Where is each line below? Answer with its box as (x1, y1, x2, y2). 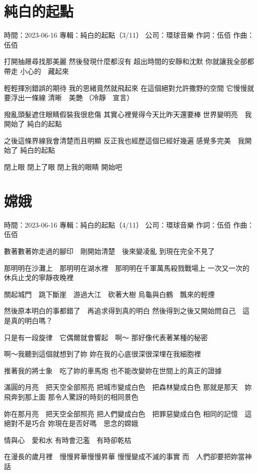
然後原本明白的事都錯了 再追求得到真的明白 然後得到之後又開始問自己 (4, 305, 236, 316)
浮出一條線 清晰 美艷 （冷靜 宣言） (10, 92, 134, 103)
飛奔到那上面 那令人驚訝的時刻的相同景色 (4, 391, 138, 402)
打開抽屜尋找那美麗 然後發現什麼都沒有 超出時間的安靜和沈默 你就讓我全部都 (4, 56, 254, 66)
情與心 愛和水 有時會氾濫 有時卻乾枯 (4, 434, 131, 445)
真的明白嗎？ (10, 315, 53, 325)
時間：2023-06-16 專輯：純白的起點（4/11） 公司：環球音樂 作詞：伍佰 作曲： (4, 219, 254, 230)
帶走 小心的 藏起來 (4, 65, 69, 76)
